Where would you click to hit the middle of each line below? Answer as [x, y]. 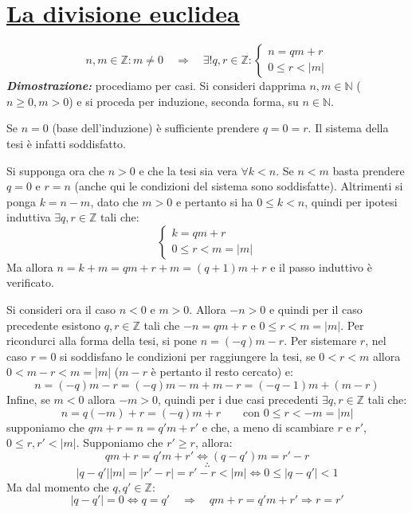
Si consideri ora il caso [61, 309]
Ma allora [30, 266]
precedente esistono [54, 325]
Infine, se [28, 399]
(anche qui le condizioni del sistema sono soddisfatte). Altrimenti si [239, 186]
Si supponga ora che [56, 170]
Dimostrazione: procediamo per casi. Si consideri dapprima [156, 86]
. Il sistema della [348, 128]
